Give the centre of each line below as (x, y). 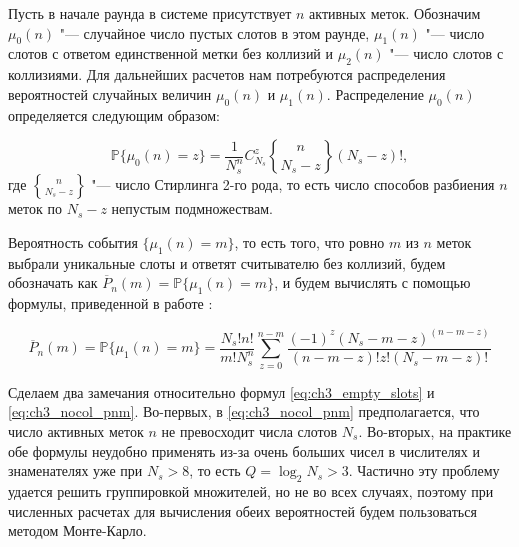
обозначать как (53, 282)
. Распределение (375, 93)
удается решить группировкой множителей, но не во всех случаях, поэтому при (251, 490)
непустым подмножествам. (192, 208)
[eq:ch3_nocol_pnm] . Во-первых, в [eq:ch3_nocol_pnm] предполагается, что (244, 411)
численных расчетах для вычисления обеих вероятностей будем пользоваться (242, 510)
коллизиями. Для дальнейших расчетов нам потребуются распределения (227, 74)
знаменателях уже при (75, 470)
